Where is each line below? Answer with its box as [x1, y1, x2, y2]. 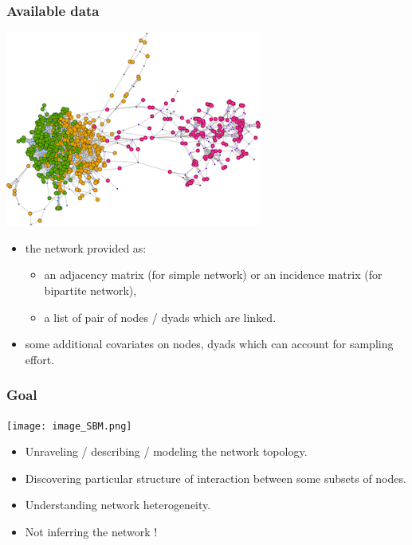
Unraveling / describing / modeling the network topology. [25, 443, 308, 460]
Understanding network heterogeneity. [25, 496, 211, 513]
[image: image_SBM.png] [6, 420, 132, 432]
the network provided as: [25, 239, 147, 256]
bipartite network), [44, 282, 137, 298]
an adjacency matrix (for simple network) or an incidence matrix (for [44, 266, 383, 283]
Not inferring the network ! [25, 523, 158, 540]
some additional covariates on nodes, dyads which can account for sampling [25, 335, 394, 352]
